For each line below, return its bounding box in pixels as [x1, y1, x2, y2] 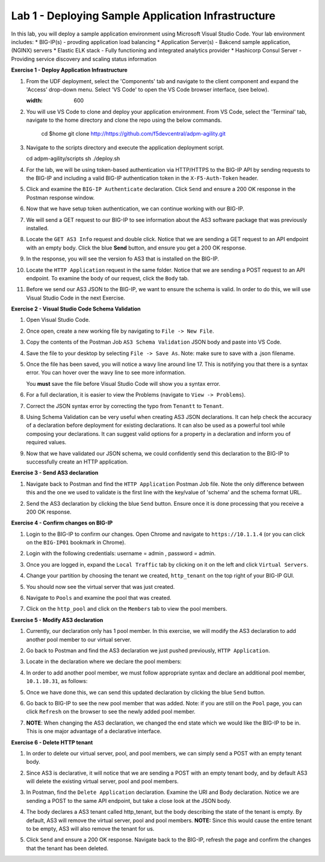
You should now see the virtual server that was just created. [26, 583, 175, 590]
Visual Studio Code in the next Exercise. [26, 294, 126, 301]
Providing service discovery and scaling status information [11, 55, 156, 63]
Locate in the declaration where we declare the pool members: [26, 658, 182, 665]
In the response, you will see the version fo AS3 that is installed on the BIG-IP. [26, 255, 219, 262]
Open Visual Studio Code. [26, 316, 90, 324]
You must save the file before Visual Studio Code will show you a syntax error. [26, 380, 221, 387]
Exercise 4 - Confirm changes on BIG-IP [11, 519, 113, 527]
